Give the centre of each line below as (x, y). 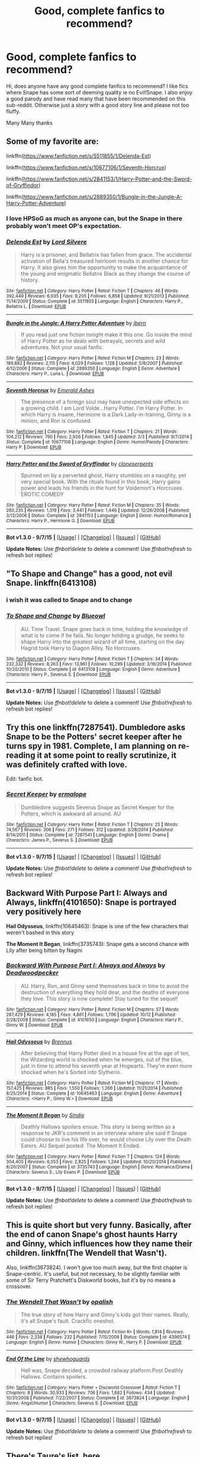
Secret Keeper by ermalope (46, 794)
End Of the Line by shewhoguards (48, 1358)
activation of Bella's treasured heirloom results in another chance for (104, 261)
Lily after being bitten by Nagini (44, 950)
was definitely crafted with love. (67, 764)
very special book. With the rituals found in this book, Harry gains (100, 481)
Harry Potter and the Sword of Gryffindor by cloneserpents (80, 463)
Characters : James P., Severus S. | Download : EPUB (60, 840)
